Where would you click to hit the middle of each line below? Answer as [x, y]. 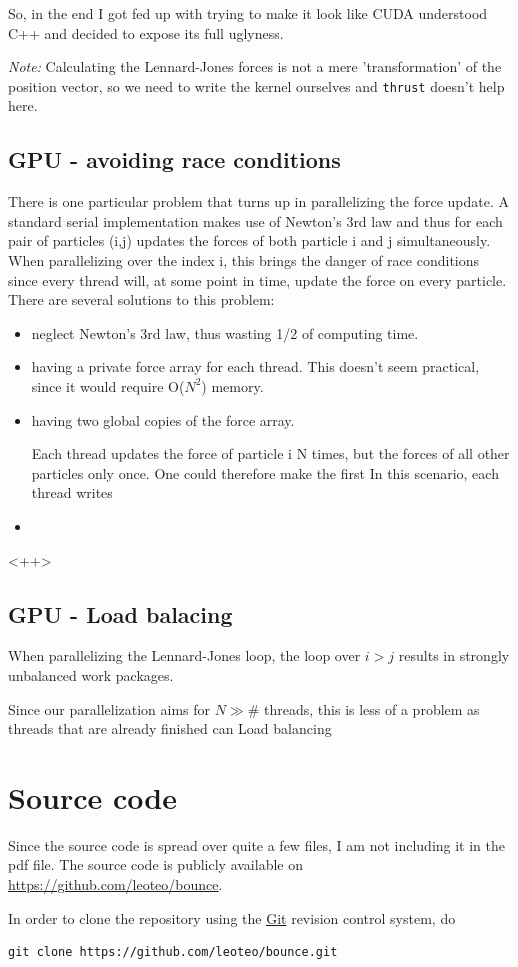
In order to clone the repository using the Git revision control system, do [232, 917]
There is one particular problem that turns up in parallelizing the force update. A [258, 201]
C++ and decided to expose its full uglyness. [146, 32]
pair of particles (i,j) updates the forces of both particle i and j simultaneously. [249, 240]
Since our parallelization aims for [109, 708]
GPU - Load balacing [120, 613]
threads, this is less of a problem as [372, 708]
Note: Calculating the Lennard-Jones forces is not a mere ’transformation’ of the [255, 66]
